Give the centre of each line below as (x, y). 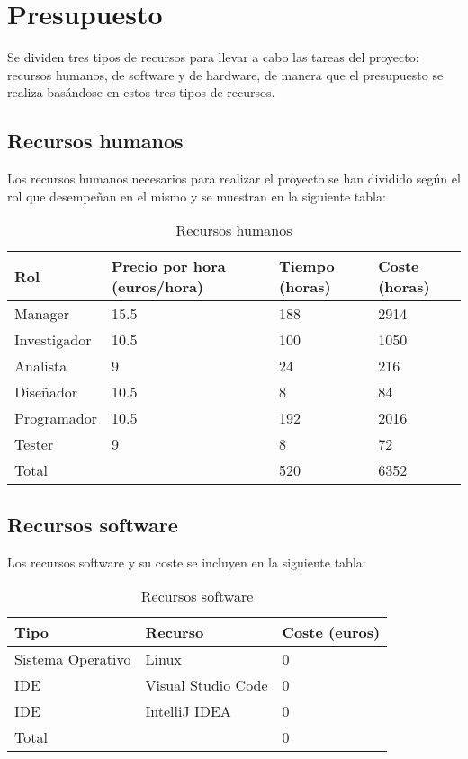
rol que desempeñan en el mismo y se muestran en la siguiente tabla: (197, 196)
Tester (34, 444)
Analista (41, 366)
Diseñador (46, 392)
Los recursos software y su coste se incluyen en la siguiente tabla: (187, 562)
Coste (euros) (331, 632)
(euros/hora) (157, 287)
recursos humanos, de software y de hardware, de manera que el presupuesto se (225, 74)
